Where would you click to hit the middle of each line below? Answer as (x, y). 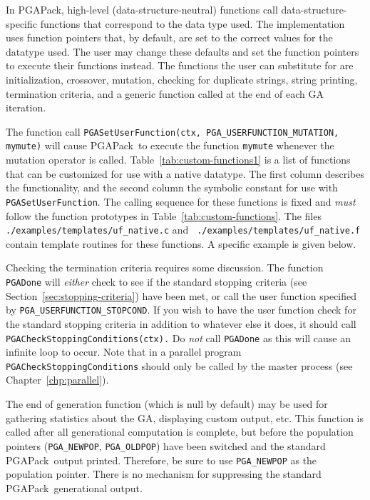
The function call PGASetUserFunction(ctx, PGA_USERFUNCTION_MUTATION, (173, 131)
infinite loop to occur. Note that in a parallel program (124, 352)
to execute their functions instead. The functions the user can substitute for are (180, 65)
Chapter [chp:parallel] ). (57, 380)
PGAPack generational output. (74, 487)
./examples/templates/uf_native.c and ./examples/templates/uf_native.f (183, 230)
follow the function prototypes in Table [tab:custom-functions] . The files (164, 215)
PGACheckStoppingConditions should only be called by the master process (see (179, 365)
